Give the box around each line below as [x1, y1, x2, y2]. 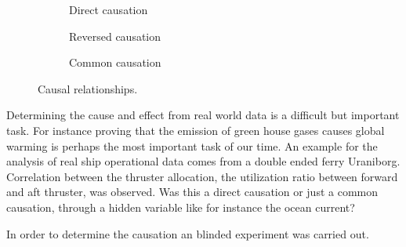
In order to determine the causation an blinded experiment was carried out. [6, 225, 369, 242]
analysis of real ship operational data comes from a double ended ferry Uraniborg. [6, 153, 401, 169]
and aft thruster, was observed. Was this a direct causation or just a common [6, 183, 378, 200]
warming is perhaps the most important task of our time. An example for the [6, 137, 378, 154]
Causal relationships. [38, 80, 138, 96]
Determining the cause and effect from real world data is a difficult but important [6, 107, 400, 123]
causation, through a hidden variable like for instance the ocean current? [6, 198, 355, 215]
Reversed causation [69, 27, 161, 44]
